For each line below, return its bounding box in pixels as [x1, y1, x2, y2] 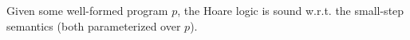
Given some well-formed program [6, 2, 168, 18]
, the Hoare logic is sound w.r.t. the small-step [177, 2, 404, 18]
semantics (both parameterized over [6, 17, 181, 34]
